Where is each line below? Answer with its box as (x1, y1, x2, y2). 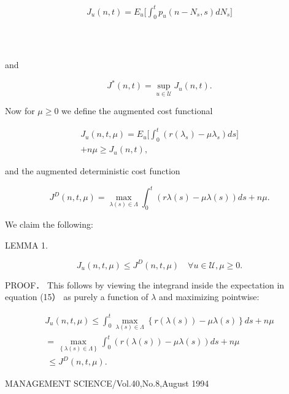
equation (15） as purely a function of (5, 290, 148, 303)
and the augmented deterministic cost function (5, 164, 180, 177)
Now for (5, 104, 35, 117)
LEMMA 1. (5, 238, 48, 251)
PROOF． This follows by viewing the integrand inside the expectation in (5, 278, 285, 291)
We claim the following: (5, 218, 93, 231)
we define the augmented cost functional (61, 104, 213, 117)
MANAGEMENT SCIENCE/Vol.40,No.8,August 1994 (5, 377, 209, 390)
